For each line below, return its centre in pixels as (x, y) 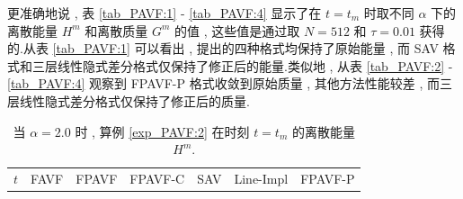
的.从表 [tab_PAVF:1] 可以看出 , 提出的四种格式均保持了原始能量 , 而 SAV (223, 48)
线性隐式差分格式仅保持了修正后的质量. (134, 100)
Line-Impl (261, 178)
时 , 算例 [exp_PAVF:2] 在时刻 (162, 131)
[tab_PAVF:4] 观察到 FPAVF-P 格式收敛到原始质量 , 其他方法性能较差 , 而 (224, 83)
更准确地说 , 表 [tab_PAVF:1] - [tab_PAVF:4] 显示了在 (165, 13)
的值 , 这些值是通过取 (237, 30)
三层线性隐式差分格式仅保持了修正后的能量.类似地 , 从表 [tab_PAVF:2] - (242, 65)
